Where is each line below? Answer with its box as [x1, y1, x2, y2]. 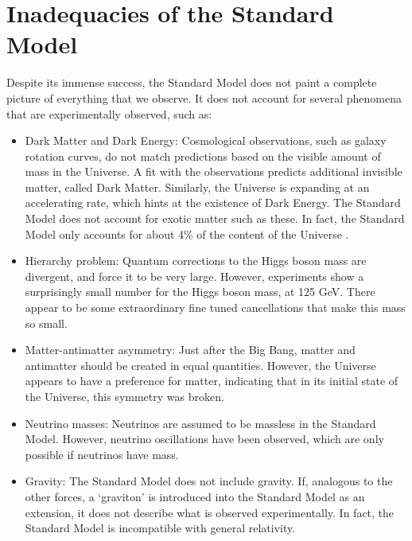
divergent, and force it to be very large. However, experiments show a [25, 267, 364, 284]
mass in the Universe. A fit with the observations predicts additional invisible [25, 163, 402, 180]
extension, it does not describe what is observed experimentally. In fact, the [25, 504, 395, 520]
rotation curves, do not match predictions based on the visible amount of [25, 147, 381, 164]
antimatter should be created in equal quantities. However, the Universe [25, 356, 376, 373]
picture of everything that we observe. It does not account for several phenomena [6, 89, 402, 106]
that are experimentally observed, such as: [6, 105, 212, 122]
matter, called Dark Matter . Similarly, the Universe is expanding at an [25, 178, 370, 195]
